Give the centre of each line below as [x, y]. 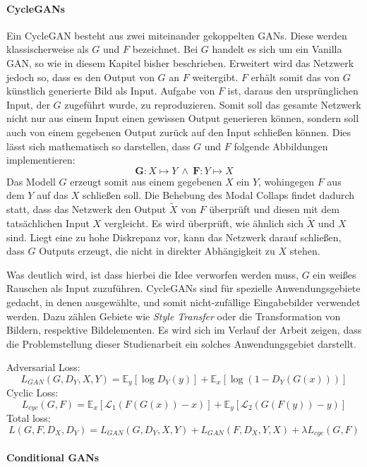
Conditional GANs [53, 457]
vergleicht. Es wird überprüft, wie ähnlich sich [204, 223]
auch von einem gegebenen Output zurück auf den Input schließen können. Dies [179, 132]
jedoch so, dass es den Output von [80, 77]
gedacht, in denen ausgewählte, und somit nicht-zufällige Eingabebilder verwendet [183, 302]
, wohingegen [287, 181]
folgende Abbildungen [281, 146]
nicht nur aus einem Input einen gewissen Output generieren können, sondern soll [183, 118]
